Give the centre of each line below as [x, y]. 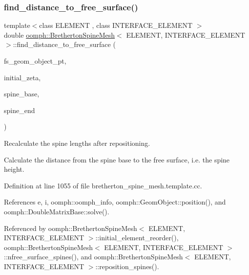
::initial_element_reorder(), [137, 238]
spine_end [20, 110]
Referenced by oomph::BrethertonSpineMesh [71, 228]
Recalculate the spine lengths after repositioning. [77, 143]
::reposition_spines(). [127, 266]
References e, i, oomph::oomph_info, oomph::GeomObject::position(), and [115, 202]
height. [14, 169]
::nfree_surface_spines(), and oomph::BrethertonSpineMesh [93, 257]
